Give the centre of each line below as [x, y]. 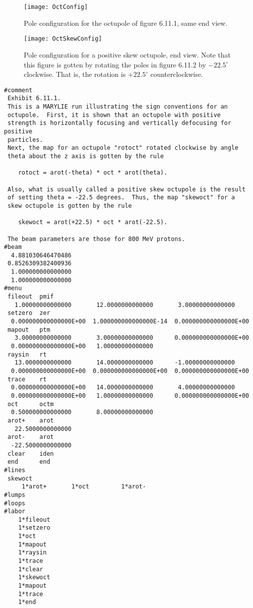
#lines [15, 470]
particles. [25, 140]
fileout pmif [31, 297]
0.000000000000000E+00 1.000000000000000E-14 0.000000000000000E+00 [130, 322]
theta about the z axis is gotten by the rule [86, 156]
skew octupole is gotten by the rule [70, 206]
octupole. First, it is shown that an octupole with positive [114, 115]
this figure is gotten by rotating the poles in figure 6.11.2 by [115, 64]
